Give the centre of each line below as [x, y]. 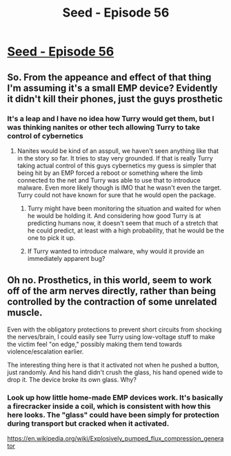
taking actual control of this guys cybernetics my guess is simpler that [117, 165]
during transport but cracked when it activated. [88, 423]
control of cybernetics [46, 136]
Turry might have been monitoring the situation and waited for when [124, 208]
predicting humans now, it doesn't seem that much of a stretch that [123, 223]
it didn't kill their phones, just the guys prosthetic [115, 99]
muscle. [25, 313]
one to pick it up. [51, 237]
